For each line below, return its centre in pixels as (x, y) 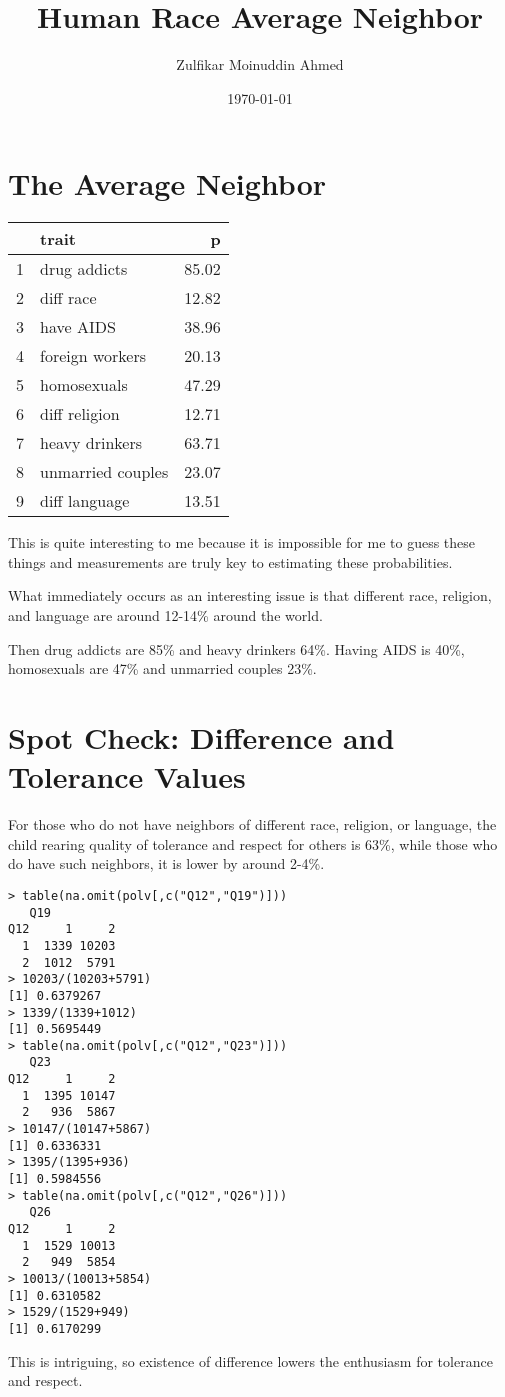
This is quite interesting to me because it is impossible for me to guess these (242, 542)
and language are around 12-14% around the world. (165, 615)
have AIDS (78, 327)
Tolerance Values (127, 776)
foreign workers (93, 356)
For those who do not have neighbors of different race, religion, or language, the (252, 824)
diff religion (80, 414)
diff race (68, 298)
